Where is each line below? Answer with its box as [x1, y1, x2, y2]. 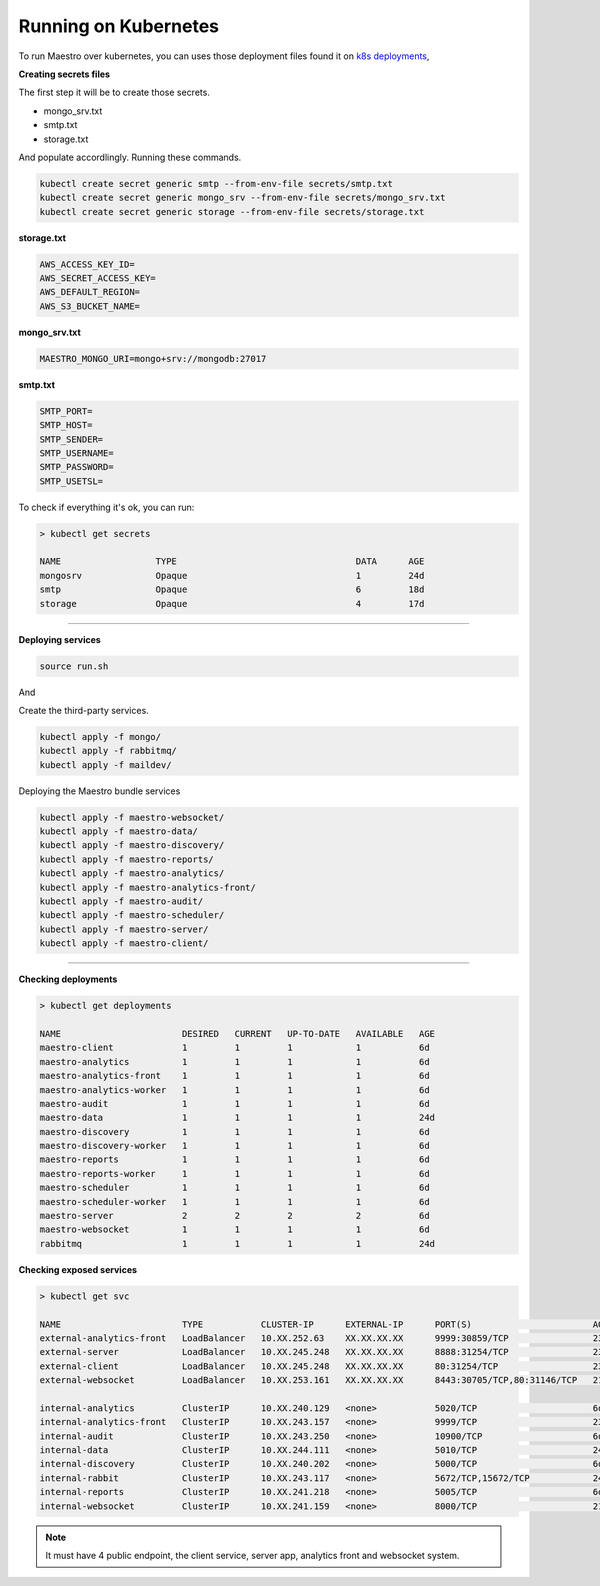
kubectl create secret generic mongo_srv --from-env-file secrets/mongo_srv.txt [39, 192, 446, 204]
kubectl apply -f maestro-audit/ [39, 896, 204, 907]
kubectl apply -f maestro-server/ [39, 923, 209, 935]
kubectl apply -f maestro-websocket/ [39, 811, 225, 823]
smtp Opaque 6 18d [39, 584, 425, 595]
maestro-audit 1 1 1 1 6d [39, 1098, 430, 1109]
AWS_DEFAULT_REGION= [39, 286, 140, 298]
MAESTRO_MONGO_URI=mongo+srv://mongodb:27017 [39, 353, 267, 364]
